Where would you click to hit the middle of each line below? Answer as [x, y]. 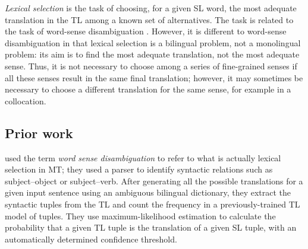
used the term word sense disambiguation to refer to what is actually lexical [143, 157]
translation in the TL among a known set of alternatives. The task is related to [149, 19]
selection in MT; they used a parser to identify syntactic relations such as [139, 169]
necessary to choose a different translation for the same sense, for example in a [148, 89]
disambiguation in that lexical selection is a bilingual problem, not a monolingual [153, 42]
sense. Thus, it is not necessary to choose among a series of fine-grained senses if [151, 66]
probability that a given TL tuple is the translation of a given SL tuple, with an [151, 227]
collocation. [26, 100]
